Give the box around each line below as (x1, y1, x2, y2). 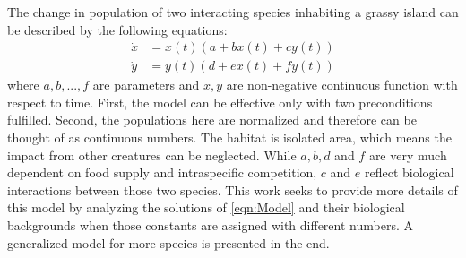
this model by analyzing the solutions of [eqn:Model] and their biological (7, 198, 405, 217)
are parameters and (92, 75, 200, 94)
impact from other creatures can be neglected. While (7, 145, 297, 164)
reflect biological (365, 163, 454, 182)
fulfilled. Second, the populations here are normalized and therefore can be (7, 110, 417, 129)
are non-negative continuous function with (226, 75, 458, 94)
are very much (368, 145, 447, 164)
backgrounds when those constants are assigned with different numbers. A (7, 216, 413, 234)
